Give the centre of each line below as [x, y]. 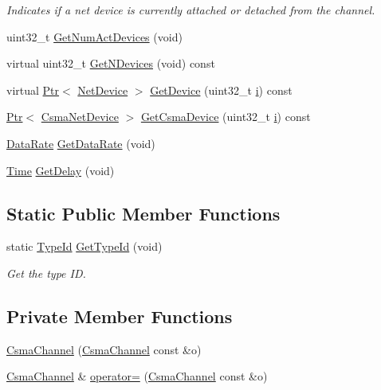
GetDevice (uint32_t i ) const [221, 90]
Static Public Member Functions [143, 213]
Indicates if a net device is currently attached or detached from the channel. [191, 10]
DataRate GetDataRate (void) [81, 143]
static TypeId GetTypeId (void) [84, 246]
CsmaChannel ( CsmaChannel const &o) [104, 349]
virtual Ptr [33, 90]
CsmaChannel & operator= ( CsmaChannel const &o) [137, 376]
